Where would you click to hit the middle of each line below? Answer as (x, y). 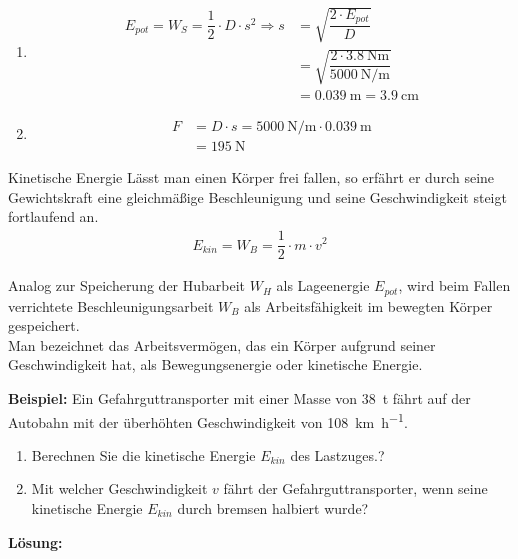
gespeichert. (44, 325)
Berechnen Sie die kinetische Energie (143, 454)
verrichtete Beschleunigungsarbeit (111, 305)
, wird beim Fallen (454, 285)
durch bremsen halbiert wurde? (273, 507)
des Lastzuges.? (337, 454)
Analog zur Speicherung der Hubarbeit (127, 285)
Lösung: (35, 541)
